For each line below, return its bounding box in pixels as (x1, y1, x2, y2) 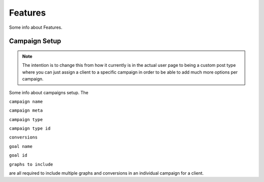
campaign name (9, 99, 43, 104)
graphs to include (9, 162, 53, 167)
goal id (9, 153, 28, 158)
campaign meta (9, 108, 43, 113)
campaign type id (9, 126, 51, 131)
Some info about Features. (9, 24, 63, 30)
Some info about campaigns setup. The (9, 89, 88, 95)
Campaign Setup (9, 37, 61, 45)
